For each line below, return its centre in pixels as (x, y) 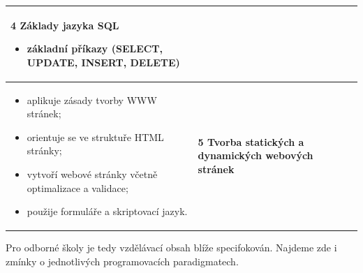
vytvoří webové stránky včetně (92, 174)
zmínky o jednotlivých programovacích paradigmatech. (122, 261)
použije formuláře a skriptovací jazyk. (107, 211)
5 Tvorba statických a (251, 141)
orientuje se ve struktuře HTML (95, 136)
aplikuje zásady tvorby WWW (92, 99)
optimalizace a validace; (77, 187)
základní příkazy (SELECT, (95, 49)
